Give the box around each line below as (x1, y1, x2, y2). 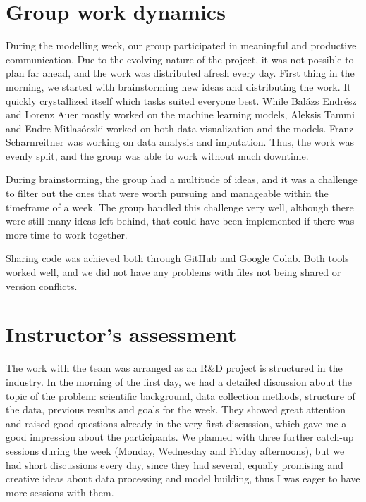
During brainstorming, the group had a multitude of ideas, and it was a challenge (6, 172, 358, 187)
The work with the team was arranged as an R (6, 360, 208, 375)
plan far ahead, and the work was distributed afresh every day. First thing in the (6, 65, 355, 80)
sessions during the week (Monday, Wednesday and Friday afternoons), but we (6, 443, 345, 458)
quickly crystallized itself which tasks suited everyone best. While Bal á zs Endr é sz (6, 93, 357, 108)
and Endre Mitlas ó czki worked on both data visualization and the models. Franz (6, 120, 354, 135)
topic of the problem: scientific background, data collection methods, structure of (6, 388, 355, 403)
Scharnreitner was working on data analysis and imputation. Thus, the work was (6, 134, 355, 149)
